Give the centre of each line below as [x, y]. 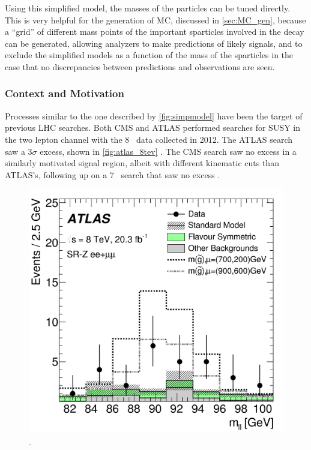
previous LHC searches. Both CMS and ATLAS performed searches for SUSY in [153, 127]
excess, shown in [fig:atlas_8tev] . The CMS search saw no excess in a [168, 151]
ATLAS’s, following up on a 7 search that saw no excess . [113, 174]
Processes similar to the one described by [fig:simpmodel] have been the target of [154, 115]
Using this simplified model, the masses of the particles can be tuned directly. [148, 8]
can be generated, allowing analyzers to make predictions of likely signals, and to [154, 43]
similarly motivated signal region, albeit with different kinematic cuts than [142, 163]
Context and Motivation [65, 93]
